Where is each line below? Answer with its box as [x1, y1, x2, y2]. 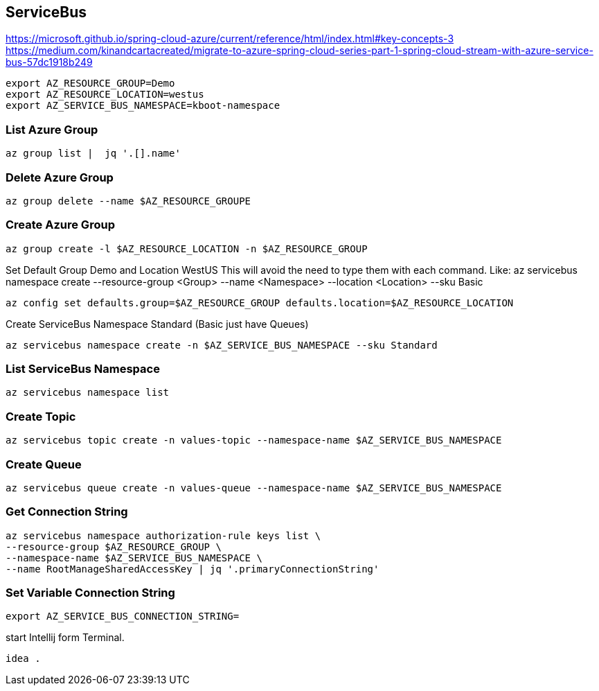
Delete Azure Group [6, 170, 114, 184]
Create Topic [6, 409, 76, 423]
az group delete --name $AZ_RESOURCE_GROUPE [6, 195, 251, 207]
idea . [6, 653, 41, 665]
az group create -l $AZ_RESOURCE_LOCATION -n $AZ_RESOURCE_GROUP [6, 243, 368, 254]
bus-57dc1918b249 [6, 56, 93, 69]
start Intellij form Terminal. [6, 631, 125, 644]
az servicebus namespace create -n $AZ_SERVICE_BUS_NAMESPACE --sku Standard [6, 339, 438, 351]
